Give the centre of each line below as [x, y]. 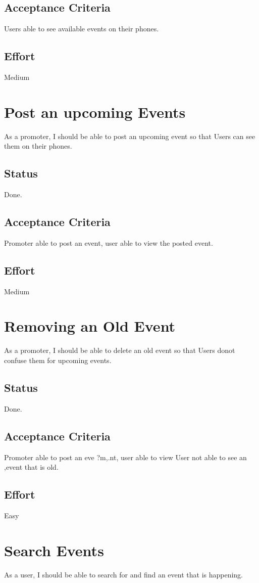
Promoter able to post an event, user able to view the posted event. [109, 242]
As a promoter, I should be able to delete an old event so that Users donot [120, 350]
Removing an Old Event [90, 326]
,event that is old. [31, 467]
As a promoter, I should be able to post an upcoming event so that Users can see [130, 136]
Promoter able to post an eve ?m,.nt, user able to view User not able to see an [125, 457]
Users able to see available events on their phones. [82, 29]
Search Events [54, 550]
